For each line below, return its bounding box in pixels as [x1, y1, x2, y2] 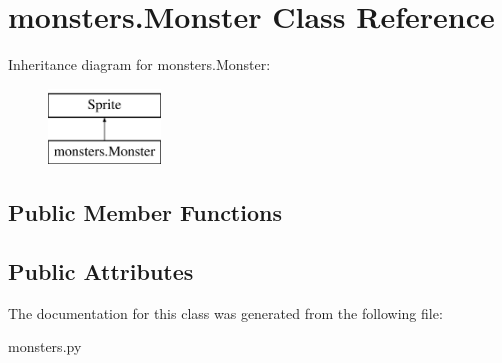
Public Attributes [8, 256, 194, 287]
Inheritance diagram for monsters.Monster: [8, 54, 271, 75]
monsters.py [8, 336, 82, 357]
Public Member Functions [8, 197, 282, 228]
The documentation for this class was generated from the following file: [8, 302, 443, 323]
